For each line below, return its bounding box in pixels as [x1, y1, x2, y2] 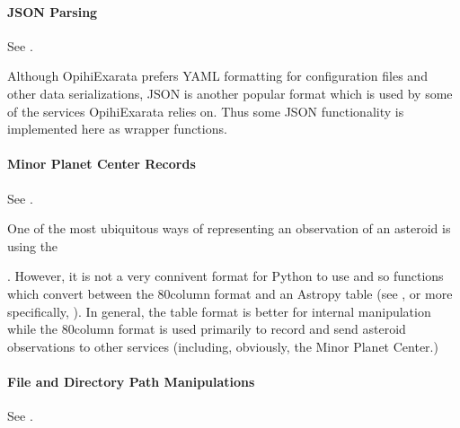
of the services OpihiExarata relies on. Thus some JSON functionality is [7, 101, 404, 120]
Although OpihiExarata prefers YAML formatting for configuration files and [7, 66, 428, 85]
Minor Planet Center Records [7, 154, 196, 173]
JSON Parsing [7, 2, 98, 21]
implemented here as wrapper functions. [7, 119, 227, 138]
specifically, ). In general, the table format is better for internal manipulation [7, 301, 431, 320]
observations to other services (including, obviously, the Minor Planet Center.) [7, 336, 438, 355]
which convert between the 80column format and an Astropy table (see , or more [7, 284, 453, 302]
